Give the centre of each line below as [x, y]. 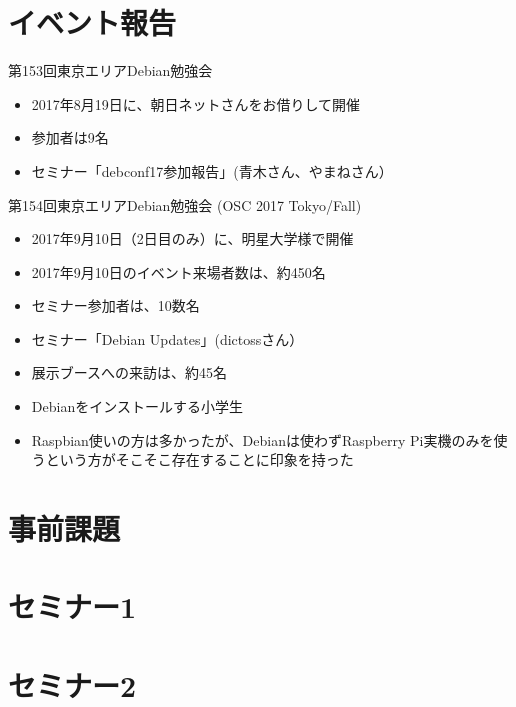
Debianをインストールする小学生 [137, 406]
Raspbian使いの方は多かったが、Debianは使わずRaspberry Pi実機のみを [262, 439]
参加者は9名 [70, 137]
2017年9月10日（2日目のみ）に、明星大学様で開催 [192, 238]
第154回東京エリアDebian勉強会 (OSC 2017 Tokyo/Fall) [185, 204]
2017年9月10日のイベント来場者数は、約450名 [178, 271]
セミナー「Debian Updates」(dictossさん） [167, 338]
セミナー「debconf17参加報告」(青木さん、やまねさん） [212, 170]
